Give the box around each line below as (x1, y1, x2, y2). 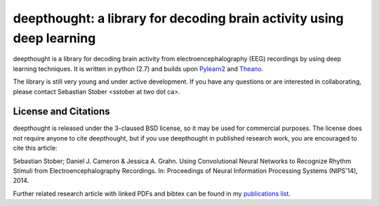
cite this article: (13, 144, 58, 153)
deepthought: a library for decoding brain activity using (13, 11, 344, 26)
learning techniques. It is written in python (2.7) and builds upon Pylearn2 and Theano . (13, 64, 264, 73)
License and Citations (13, 105, 110, 117)
